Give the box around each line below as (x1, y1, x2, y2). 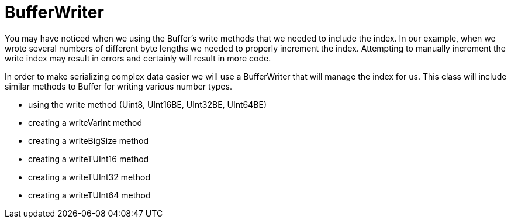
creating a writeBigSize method (28, 135, 149, 146)
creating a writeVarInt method (28, 117, 143, 128)
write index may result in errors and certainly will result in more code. (5, 53, 271, 63)
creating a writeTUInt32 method (28, 171, 150, 182)
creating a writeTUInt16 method (28, 153, 149, 164)
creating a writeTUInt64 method (28, 190, 151, 200)
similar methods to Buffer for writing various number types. (5, 81, 232, 91)
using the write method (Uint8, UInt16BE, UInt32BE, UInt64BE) (28, 99, 267, 109)
